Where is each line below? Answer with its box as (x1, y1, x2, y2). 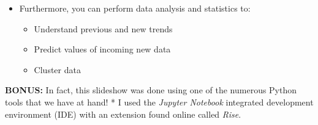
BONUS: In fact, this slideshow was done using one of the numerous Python (5, 84, 297, 96)
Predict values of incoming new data (34, 43, 171, 55)
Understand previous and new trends (34, 22, 173, 35)
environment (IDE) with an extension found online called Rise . (5, 107, 241, 120)
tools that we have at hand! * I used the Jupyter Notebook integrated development (5, 95, 314, 108)
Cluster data (34, 63, 81, 76)
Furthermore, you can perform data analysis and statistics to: (19, 2, 251, 14)
